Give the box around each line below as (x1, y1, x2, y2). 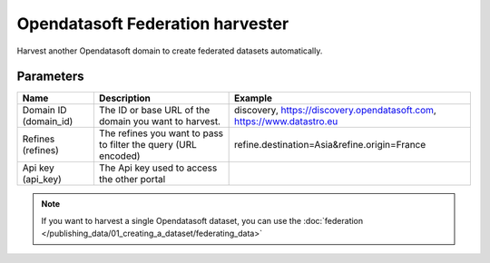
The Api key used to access (98, 161, 218, 174)
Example (234, 92, 272, 104)
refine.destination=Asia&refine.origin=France (234, 139, 426, 151)
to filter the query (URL (98, 139, 197, 151)
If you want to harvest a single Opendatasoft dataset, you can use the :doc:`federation (41, 215, 364, 226)
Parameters (16, 69, 84, 84)
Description (98, 92, 152, 104)
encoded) (98, 150, 141, 162)
